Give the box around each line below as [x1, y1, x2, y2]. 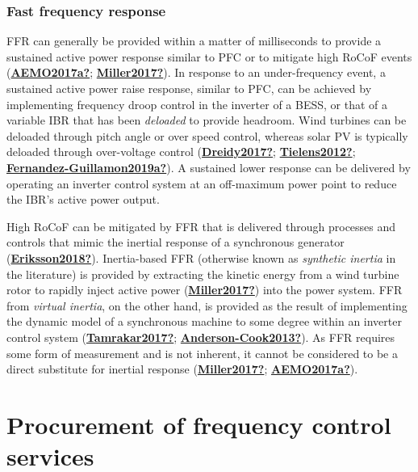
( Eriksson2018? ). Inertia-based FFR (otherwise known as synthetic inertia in [6, 249, 396, 266]
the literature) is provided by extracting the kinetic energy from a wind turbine [6, 265, 399, 282]
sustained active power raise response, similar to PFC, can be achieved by [6, 80, 372, 96]
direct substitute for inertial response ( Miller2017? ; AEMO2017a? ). [6, 360, 358, 377]
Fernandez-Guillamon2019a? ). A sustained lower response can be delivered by [6, 158, 411, 175]
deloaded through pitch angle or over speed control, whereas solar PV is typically [6, 127, 408, 144]
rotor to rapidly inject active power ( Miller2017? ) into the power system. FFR [6, 281, 403, 298]
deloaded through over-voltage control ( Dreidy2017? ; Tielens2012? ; [6, 143, 356, 160]
